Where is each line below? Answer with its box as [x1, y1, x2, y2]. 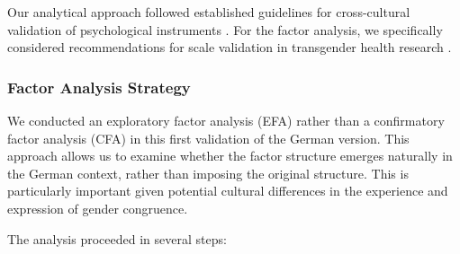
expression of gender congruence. [7, 198, 188, 217]
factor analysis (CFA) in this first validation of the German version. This [7, 128, 410, 147]
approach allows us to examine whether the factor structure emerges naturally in [7, 146, 453, 165]
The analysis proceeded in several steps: [7, 229, 227, 248]
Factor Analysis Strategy [7, 75, 191, 98]
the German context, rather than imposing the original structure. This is [7, 163, 409, 182]
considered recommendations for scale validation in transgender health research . [7, 38, 452, 57]
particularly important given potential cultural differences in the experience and [7, 181, 448, 200]
